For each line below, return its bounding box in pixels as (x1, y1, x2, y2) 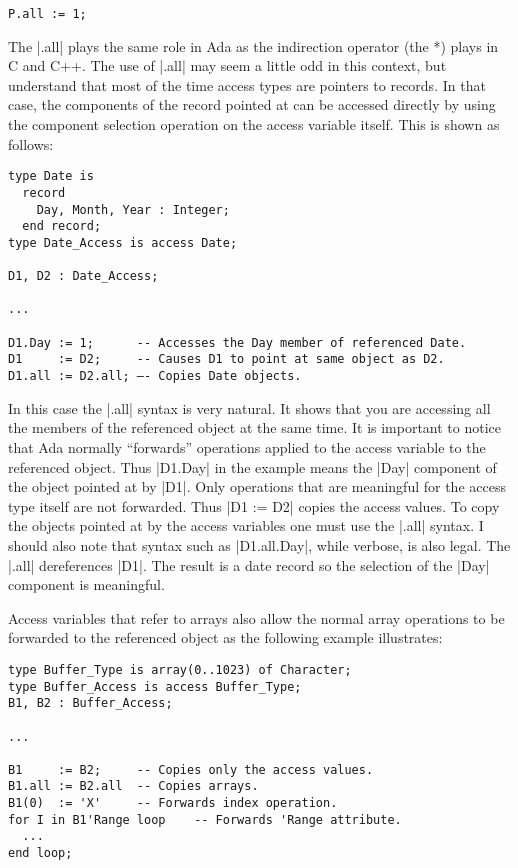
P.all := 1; (8, 7, 87, 21)
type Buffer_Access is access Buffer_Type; (8, 679, 302, 694)
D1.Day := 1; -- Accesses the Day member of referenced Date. (8, 335, 467, 350)
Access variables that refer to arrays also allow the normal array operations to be (8, 607, 505, 628)
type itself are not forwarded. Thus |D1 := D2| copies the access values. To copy (8, 495, 500, 516)
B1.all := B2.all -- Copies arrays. (8, 779, 259, 794)
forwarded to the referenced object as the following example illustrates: (8, 627, 443, 648)
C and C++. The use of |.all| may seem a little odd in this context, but (8, 55, 447, 76)
